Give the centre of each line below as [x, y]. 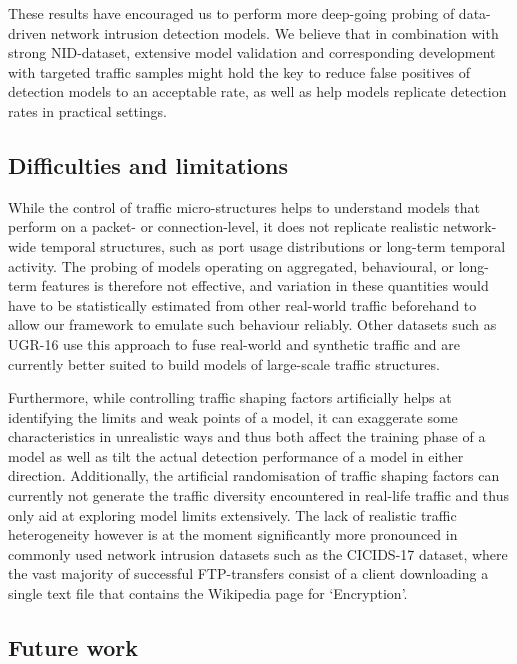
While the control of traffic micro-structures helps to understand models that [244, 206]
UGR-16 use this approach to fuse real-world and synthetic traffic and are [234, 343]
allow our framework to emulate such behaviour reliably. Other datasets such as [252, 324]
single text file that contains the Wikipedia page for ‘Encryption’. [208, 593]
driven [27, 32]
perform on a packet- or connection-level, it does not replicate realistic [223, 226]
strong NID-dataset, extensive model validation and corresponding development [252, 52]
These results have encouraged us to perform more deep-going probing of [231, 13]
